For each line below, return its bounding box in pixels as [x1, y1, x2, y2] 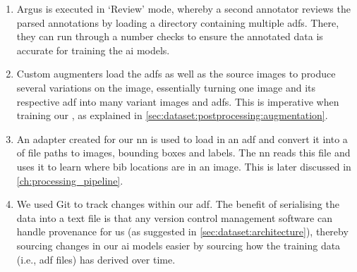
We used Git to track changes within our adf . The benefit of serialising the [16, 197, 339, 211]
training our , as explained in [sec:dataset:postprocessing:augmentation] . [16, 108, 328, 123]
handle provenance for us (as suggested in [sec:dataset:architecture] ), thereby [16, 224, 349, 239]
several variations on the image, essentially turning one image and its [16, 80, 316, 94]
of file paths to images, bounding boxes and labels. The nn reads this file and [16, 145, 351, 160]
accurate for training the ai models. [16, 42, 170, 57]
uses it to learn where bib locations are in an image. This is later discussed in [16, 159, 351, 173]
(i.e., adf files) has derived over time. [16, 252, 176, 266]
